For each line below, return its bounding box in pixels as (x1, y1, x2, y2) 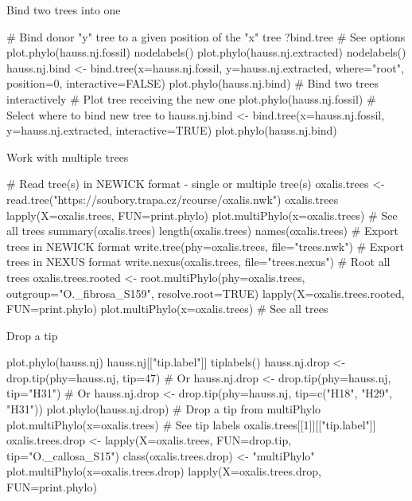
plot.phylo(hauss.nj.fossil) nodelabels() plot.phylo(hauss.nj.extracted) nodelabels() (6, 44, 406, 61)
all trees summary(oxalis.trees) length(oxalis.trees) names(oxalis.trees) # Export (6, 222, 399, 239)
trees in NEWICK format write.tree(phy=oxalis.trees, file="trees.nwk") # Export (6, 237, 404, 254)
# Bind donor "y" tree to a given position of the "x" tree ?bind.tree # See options (6, 28, 406, 45)
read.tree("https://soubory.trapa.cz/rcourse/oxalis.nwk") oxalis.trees (6, 190, 339, 207)
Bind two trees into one (6, 2, 121, 18)
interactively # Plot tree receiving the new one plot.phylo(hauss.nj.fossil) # (6, 90, 376, 107)
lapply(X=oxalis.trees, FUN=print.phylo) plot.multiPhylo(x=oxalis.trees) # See (6, 206, 398, 223)
